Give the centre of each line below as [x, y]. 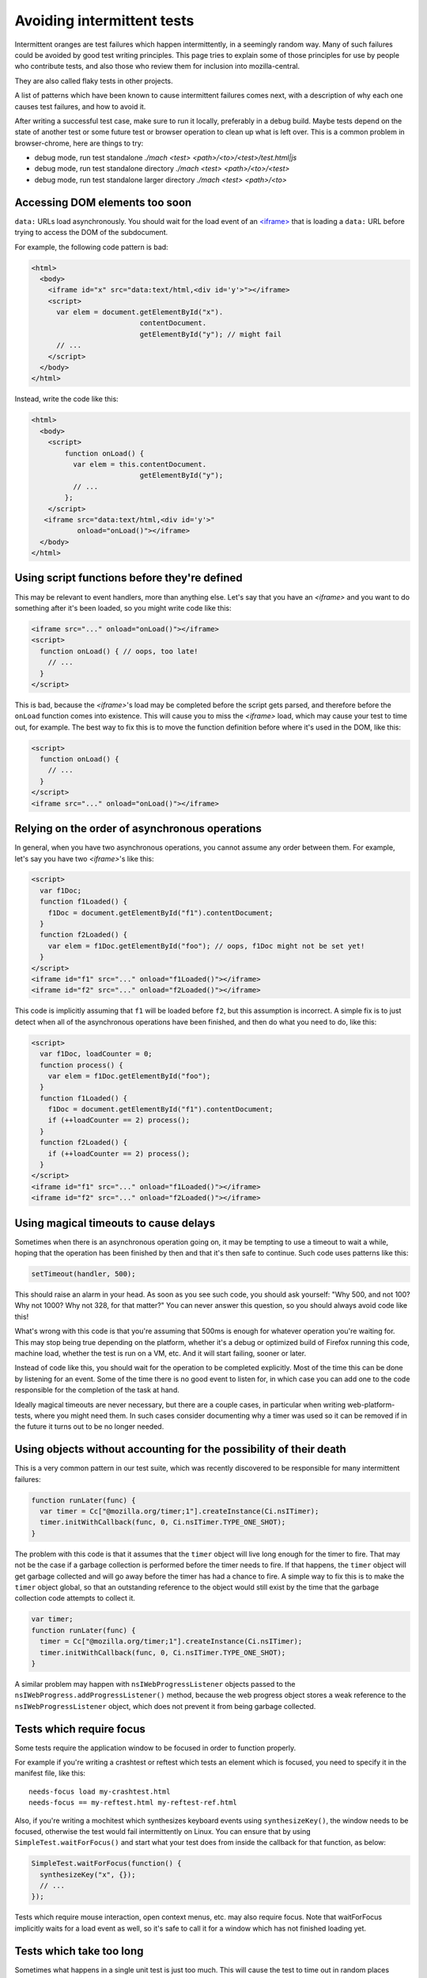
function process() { [82, 1065]
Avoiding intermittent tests [104, 21]
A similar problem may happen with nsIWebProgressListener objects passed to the [155, 1684]
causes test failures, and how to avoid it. [80, 106]
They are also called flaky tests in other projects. [94, 81]
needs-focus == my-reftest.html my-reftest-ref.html [133, 1803]
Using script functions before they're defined [128, 578]
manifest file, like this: [50, 1773]
